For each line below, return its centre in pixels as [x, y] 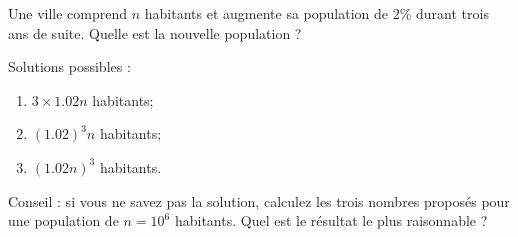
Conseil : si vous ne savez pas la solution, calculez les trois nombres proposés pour [259, 200]
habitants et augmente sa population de [266, 13]
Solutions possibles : [69, 66]
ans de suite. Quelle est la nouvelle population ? [155, 32]
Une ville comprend [68, 13]
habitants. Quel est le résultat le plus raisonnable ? [331, 220]
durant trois [452, 13]
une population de [63, 220]
